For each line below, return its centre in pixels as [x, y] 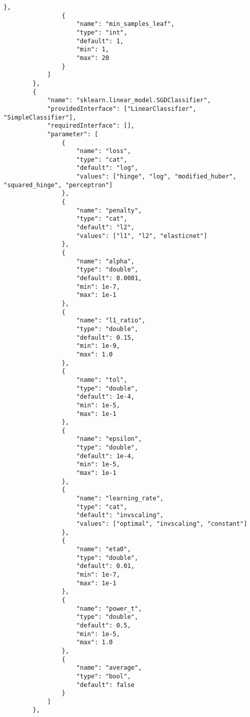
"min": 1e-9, [98, 346]
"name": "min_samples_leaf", [126, 24]
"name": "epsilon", [109, 439]
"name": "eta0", [104, 549]
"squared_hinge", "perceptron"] [58, 185]
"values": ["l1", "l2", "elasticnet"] [142, 236]
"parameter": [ [73, 134]
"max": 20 [93, 58]
